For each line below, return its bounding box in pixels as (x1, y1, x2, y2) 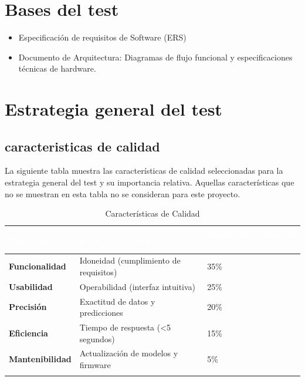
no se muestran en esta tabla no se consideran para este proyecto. (5, 187, 240, 200)
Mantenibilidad (9, 353, 72, 365)
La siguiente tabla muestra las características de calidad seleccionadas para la (5, 164, 283, 177)
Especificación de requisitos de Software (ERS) (18, 31, 187, 43)
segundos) (79, 332, 115, 345)
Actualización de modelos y (79, 347, 178, 359)
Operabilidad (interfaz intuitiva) (79, 280, 196, 292)
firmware (79, 359, 111, 371)
